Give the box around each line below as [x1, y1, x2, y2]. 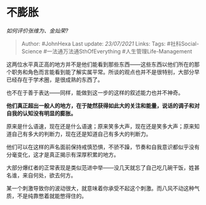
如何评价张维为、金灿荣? [6, 27, 69, 34]
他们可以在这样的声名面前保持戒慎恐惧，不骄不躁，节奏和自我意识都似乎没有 [6, 143, 200, 151]
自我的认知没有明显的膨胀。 [6, 110, 77, 117]
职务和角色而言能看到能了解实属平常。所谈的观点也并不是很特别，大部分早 [11, 68, 200, 75]
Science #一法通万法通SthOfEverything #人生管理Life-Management [21, 47, 193, 55]
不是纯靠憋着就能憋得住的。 [17, 192, 87, 199]
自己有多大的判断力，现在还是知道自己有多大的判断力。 [11, 130, 151, 138]
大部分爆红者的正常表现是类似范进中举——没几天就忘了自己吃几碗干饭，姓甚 [6, 163, 200, 171]
